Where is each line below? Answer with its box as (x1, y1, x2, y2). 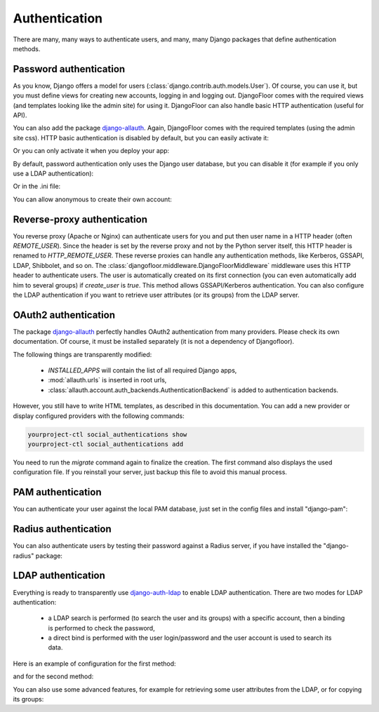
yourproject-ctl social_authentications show (27, 430, 187, 438)
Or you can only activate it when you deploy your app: (13, 147, 170, 155)
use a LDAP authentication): (13, 169, 94, 177)
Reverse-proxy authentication (13, 213, 147, 225)
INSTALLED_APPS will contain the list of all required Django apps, (48, 366, 237, 375)
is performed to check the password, (48, 624, 155, 632)
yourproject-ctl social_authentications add (27, 441, 184, 448)
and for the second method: (13, 672, 94, 680)
